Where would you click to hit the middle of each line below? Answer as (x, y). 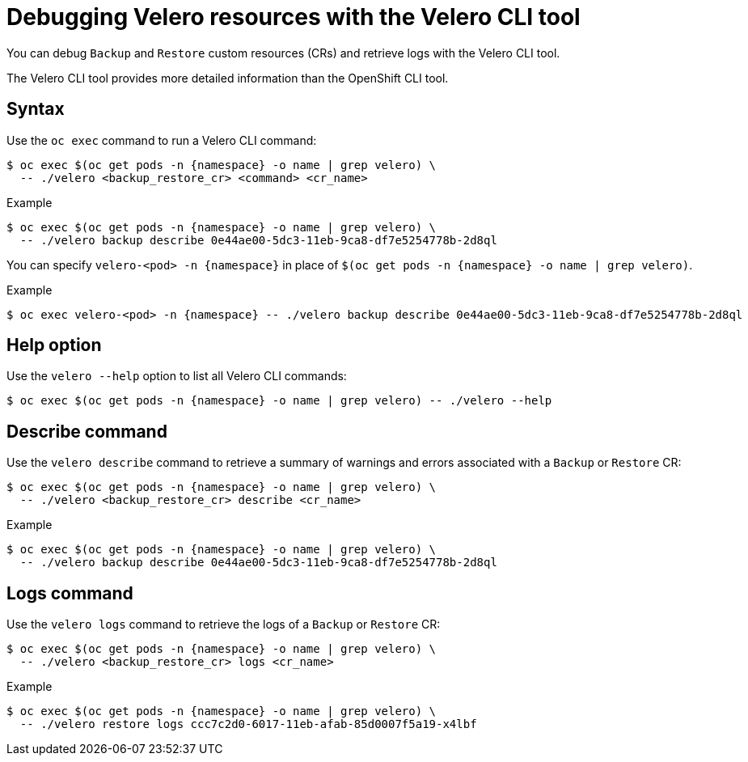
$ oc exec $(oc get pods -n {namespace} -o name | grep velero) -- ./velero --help (279, 401)
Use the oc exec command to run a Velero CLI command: (162, 140)
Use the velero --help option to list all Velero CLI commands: (177, 376)
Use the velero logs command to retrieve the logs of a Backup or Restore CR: (224, 624)
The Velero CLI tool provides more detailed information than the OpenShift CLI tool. (228, 78)
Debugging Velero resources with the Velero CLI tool (294, 17)
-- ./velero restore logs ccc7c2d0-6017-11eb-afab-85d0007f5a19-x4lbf (248, 724)
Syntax (36, 109)
